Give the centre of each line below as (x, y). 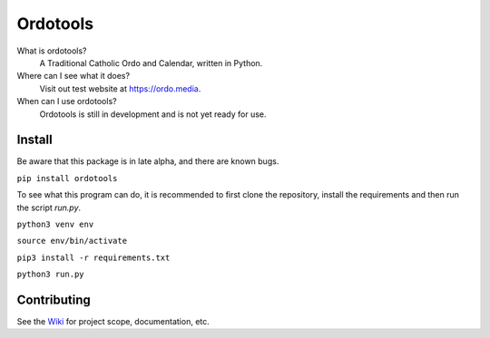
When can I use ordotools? (67, 101)
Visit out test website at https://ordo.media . (120, 88)
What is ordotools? (52, 51)
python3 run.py (51, 275)
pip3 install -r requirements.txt (93, 257)
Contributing (54, 299)
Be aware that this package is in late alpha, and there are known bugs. (148, 161)
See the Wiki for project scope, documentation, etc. (113, 322)
